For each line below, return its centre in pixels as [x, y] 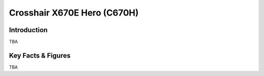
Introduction [28, 30]
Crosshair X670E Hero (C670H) [74, 13]
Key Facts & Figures [40, 55]
